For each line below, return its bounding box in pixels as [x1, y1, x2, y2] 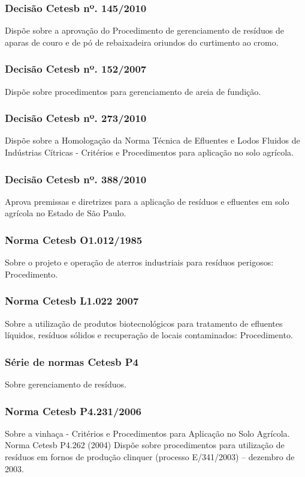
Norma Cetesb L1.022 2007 [5, 293, 139, 308]
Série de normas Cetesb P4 [5, 354, 138, 369]
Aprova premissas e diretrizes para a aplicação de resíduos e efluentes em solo [5, 195, 289, 207]
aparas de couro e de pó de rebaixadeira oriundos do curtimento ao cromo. [5, 35, 279, 48]
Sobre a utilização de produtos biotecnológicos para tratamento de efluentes [5, 317, 283, 329]
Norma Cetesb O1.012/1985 [5, 232, 143, 247]
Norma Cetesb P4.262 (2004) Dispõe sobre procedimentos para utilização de [5, 439, 285, 451]
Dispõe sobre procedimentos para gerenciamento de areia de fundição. [5, 85, 261, 97]
